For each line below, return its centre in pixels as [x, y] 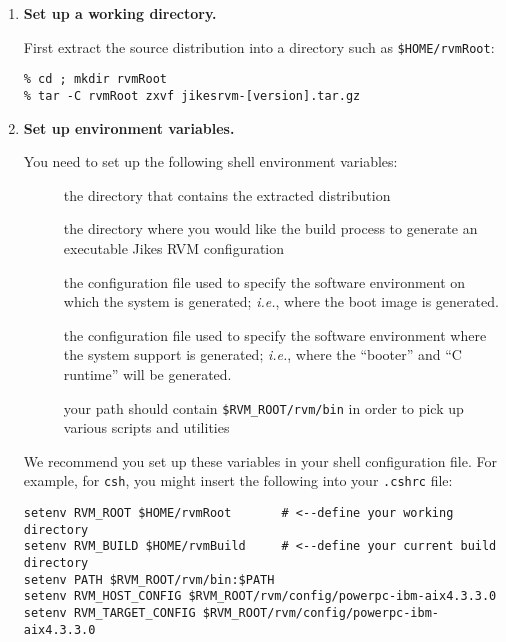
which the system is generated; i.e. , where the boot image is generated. [281, 301]
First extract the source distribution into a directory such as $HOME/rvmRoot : [259, 46]
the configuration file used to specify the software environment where [275, 334]
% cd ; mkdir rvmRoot [95, 79]
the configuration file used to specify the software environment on [264, 281]
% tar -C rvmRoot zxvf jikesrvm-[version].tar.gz [192, 95]
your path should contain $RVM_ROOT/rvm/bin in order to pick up [263, 407]
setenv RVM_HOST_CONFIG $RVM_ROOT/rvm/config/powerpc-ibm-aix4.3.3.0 [260, 596]
